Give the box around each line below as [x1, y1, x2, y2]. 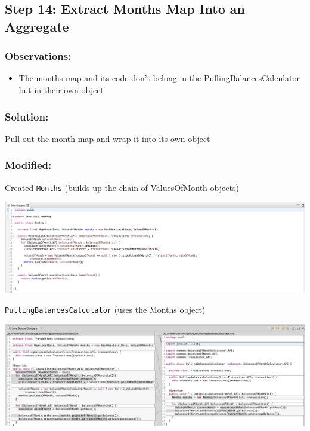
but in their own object [18, 83, 104, 96]
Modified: [5, 158, 52, 173]
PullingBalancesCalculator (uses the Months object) [5, 303, 206, 315]
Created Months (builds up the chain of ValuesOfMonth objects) [5, 181, 239, 193]
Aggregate [5, 17, 69, 35]
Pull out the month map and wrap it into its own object [5, 132, 210, 144]
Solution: [5, 109, 49, 124]
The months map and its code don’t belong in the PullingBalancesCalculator [18, 72, 300, 84]
